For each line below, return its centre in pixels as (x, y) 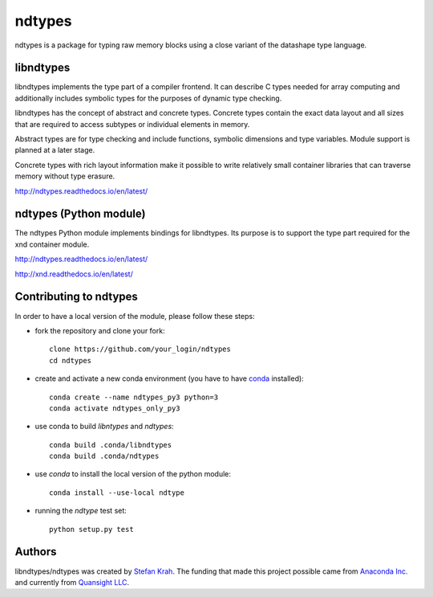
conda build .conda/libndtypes (111, 445)
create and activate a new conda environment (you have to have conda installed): (169, 378)
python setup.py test (91, 529)
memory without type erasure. (65, 176)
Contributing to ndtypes (76, 297)
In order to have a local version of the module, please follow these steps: (135, 316)
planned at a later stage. (55, 150)
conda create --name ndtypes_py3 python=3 (134, 397)
